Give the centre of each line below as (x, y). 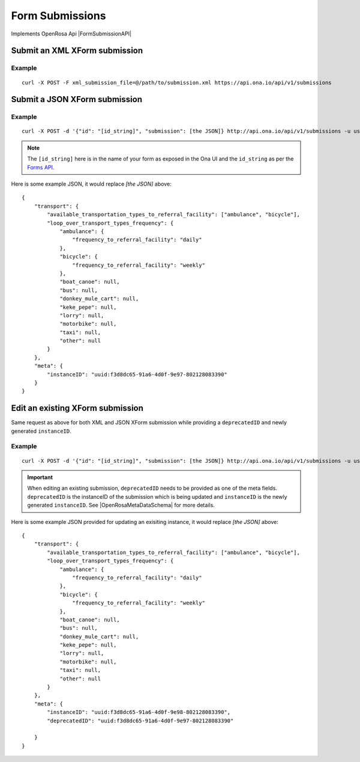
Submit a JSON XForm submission (76, 99)
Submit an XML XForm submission (77, 51)
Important (40, 477)
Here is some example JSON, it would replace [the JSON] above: (91, 184)
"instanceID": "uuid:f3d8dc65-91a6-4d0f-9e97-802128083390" (137, 374)
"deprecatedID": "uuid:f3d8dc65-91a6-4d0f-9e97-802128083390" (140, 721)
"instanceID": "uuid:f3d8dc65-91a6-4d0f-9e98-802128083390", (139, 712)
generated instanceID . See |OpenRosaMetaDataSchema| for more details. (121, 505)
